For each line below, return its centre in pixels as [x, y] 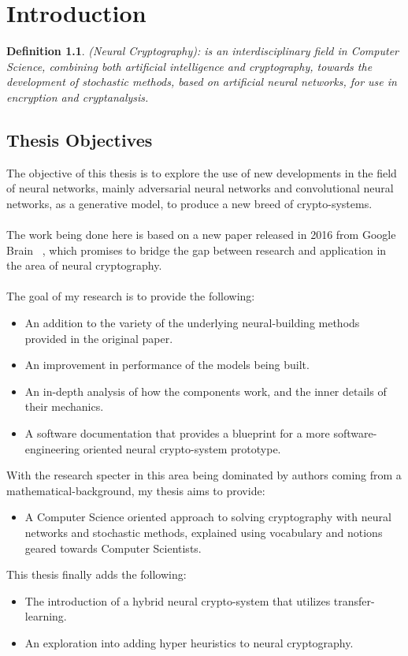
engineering [52, 448]
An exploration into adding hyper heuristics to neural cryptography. [189, 642]
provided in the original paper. [99, 338]
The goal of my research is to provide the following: [131, 296]
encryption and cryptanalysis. [78, 97]
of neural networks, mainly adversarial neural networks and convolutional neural [200, 188]
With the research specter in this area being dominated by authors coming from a [204, 475]
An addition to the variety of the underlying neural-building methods [192, 323]
